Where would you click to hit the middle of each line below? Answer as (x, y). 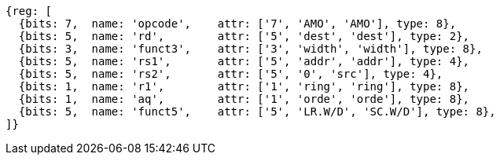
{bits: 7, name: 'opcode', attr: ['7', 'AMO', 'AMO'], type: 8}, (237, 24)
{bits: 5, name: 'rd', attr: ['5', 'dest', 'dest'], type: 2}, (244, 36)
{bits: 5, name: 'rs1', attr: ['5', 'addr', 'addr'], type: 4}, (244, 61)
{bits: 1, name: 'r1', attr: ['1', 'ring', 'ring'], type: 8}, (244, 86)
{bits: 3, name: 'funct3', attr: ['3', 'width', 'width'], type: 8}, (250, 49)
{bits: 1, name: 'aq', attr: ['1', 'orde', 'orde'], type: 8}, (244, 99)
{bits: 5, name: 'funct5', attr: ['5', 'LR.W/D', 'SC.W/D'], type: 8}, (257, 112)
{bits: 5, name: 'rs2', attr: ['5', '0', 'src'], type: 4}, (231, 74)
